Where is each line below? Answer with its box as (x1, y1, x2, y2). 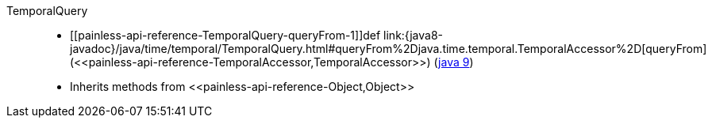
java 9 (438, 55, 470, 69)
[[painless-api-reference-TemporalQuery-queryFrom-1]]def (70, 28, 381, 42)
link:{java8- (383, 28, 444, 42)
